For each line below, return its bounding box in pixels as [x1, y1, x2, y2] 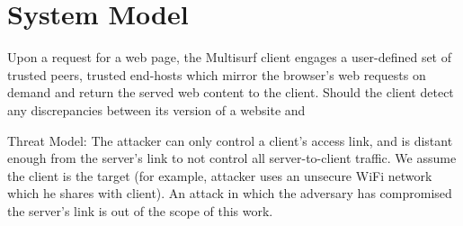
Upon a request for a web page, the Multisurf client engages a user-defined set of [7, 48, 452, 67]
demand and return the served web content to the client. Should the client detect [7, 83, 454, 102]
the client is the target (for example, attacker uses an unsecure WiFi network [7, 166, 432, 185]
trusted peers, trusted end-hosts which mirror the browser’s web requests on [7, 65, 426, 84]
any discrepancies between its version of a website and [7, 100, 306, 119]
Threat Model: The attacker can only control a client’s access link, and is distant [7, 131, 453, 149]
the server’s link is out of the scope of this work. [7, 201, 273, 220]
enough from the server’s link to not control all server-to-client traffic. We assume [7, 149, 457, 167]
